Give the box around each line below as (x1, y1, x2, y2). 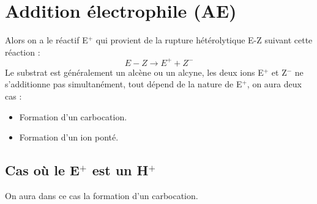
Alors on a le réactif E (5, 34, 88, 46)
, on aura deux (247, 78, 302, 90)
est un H (92, 161, 149, 180)
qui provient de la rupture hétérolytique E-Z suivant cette (95, 34, 313, 46)
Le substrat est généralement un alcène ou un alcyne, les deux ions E (5, 65, 264, 78)
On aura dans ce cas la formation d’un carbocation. (5, 189, 198, 202)
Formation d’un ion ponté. (19, 131, 119, 144)
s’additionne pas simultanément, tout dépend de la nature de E (5, 78, 242, 90)
